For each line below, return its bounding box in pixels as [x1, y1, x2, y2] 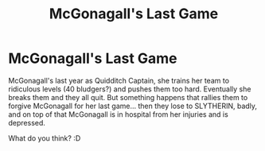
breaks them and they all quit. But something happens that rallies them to [8, 92, 248, 102]
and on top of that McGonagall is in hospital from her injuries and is [8, 109, 228, 119]
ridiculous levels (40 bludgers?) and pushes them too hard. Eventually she [8, 84, 251, 94]
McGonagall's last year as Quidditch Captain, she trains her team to [8, 75, 229, 85]
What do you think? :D [8, 133, 81, 143]
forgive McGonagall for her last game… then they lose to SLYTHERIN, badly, [8, 101, 257, 110]
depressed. [8, 118, 46, 127]
